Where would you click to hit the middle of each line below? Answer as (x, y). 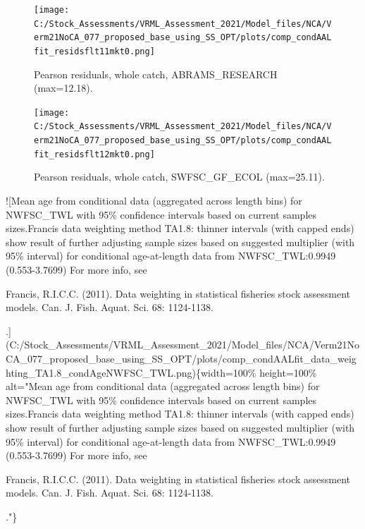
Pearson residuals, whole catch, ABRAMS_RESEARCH (156, 74)
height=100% (288, 372)
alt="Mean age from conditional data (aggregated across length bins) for (163, 386)
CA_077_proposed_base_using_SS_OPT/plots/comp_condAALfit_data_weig (181, 358)
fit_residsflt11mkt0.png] (94, 51)
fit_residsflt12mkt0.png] (94, 154)
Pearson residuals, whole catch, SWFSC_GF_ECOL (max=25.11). (179, 177)
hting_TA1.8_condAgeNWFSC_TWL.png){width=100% (131, 372)
